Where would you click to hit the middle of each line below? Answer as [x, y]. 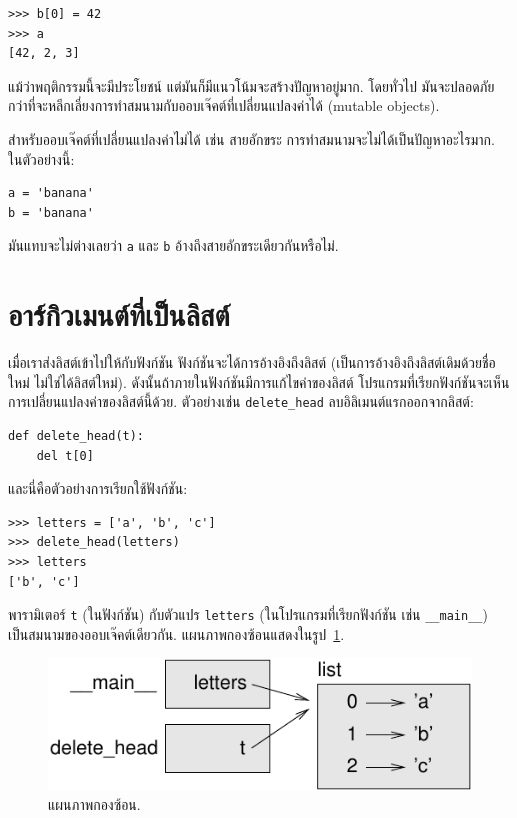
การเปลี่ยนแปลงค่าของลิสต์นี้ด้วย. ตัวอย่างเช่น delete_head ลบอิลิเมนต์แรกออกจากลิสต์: [241, 401]
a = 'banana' [51, 193]
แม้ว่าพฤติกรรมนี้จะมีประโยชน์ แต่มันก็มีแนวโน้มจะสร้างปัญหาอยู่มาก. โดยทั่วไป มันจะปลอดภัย [251, 85]
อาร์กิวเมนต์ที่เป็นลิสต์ [119, 314]
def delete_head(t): [76, 435]
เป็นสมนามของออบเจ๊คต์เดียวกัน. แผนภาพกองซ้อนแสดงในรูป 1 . [176, 633]
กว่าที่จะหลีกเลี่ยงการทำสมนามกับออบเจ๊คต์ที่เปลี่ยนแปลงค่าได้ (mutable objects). [224, 105]
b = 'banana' [51, 212]
